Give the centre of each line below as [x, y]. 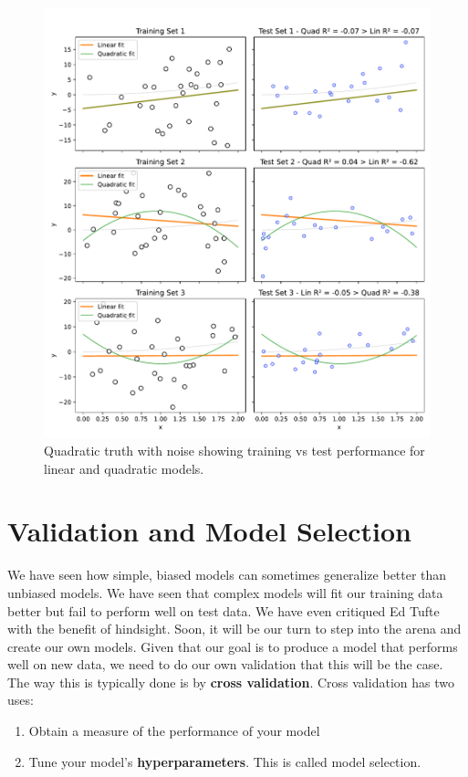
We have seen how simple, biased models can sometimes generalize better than [227, 575]
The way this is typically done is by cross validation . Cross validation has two [231, 682]
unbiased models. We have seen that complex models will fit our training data [225, 592]
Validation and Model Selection [209, 531]
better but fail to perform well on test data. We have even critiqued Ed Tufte [224, 610]
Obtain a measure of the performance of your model [174, 731]
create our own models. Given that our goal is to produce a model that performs [233, 646]
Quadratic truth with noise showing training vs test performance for [234, 450]
